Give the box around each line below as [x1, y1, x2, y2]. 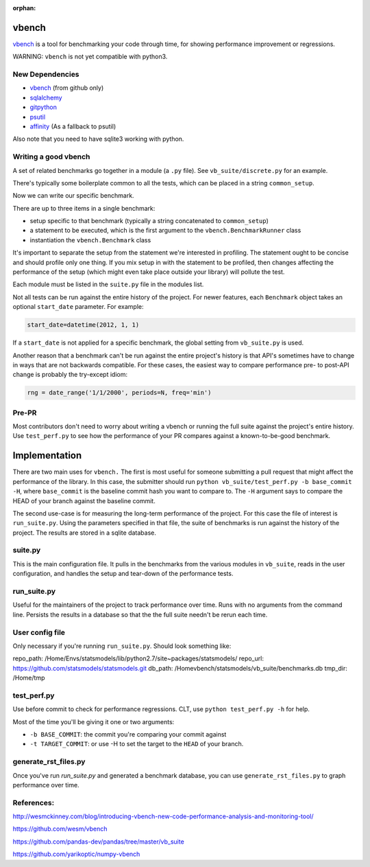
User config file [12, 627, 65, 637]
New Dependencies [12, 69, 79, 79]
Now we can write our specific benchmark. [12, 192, 134, 200]
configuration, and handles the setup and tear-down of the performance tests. [12, 570, 234, 578]
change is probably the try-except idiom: [12, 371, 128, 379]
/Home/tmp [12, 673, 45, 682]
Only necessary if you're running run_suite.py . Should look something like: [12, 642, 232, 650]
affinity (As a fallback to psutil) [29, 122, 116, 130]
